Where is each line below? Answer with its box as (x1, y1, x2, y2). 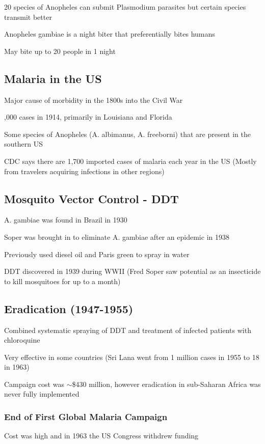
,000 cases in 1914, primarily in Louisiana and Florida (4, 112, 172, 122)
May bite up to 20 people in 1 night (4, 45, 116, 56)
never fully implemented (4, 388, 79, 399)
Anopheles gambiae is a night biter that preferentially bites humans (4, 29, 215, 39)
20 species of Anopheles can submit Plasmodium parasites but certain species (4, 2, 246, 12)
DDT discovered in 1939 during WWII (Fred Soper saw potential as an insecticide (4, 266, 261, 276)
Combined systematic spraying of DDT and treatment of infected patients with (4, 324, 251, 335)
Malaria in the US (4, 70, 102, 86)
